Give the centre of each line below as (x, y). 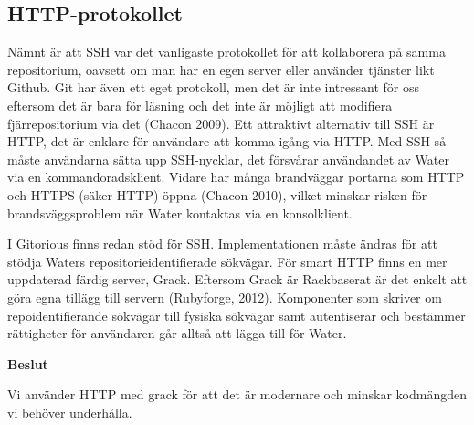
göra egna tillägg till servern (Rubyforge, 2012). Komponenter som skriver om (225, 297)
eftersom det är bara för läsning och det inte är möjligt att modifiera (200, 105)
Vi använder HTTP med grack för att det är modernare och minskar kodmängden (237, 394)
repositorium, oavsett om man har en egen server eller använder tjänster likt (221, 69)
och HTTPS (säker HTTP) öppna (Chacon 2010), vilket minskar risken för (217, 194)
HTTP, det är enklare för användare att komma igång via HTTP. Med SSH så (227, 141)
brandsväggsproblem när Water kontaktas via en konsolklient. (180, 212)
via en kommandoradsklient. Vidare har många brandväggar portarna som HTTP (236, 177)
